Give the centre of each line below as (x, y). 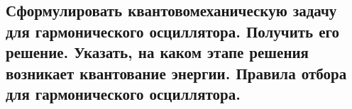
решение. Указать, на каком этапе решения (157, 52)
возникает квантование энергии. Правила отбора (176, 73)
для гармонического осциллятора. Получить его (173, 31)
